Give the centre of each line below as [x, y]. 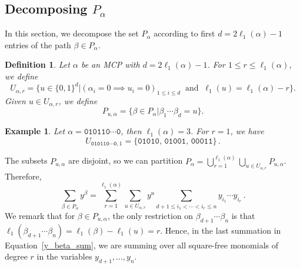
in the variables [64, 256]
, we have [247, 131]
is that [243, 215]
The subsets [26, 160]
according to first [184, 33]
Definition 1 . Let [37, 64]
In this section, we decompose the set [72, 33]
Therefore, [23, 176]
